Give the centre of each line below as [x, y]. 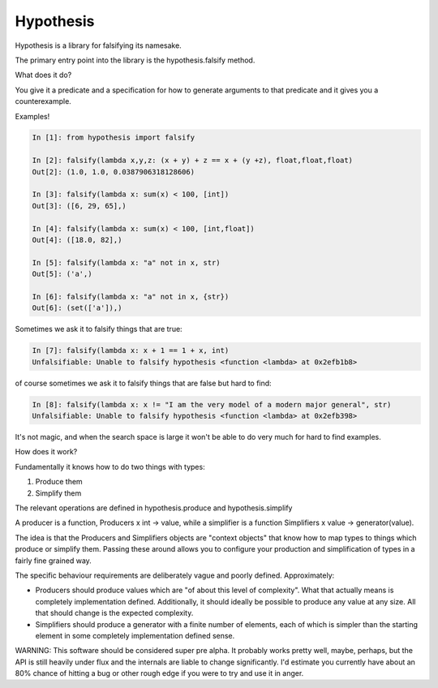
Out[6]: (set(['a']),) [77, 308]
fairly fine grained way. [54, 561]
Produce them [59, 482]
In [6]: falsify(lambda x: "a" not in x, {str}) [131, 297]
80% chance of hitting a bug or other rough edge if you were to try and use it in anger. [159, 673]
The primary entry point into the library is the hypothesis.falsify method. [135, 60]
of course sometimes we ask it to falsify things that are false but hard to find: [143, 383]
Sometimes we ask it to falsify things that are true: [99, 329]
